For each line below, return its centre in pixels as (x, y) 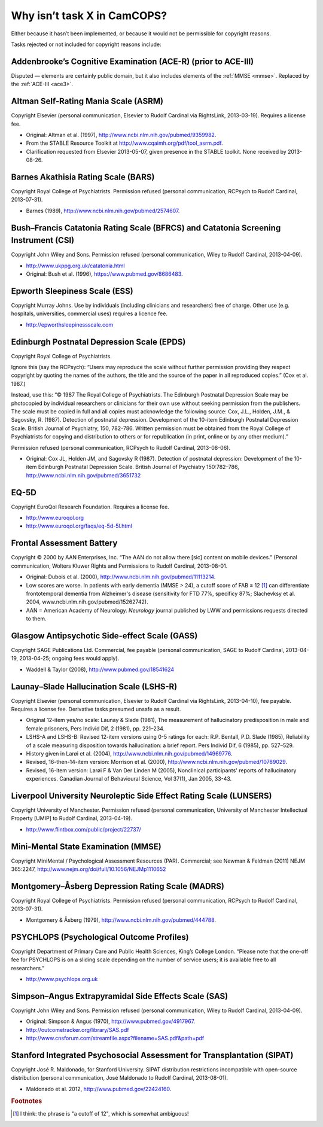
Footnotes (27, 1101)
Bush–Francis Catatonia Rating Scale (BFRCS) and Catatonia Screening (146, 228)
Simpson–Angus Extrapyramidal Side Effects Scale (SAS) (120, 996)
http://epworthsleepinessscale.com (70, 325)
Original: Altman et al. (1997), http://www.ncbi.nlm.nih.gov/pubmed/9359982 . (121, 135)
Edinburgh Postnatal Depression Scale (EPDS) (98, 342)
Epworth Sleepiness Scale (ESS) (72, 291)
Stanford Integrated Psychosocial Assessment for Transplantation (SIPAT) (152, 1055)
